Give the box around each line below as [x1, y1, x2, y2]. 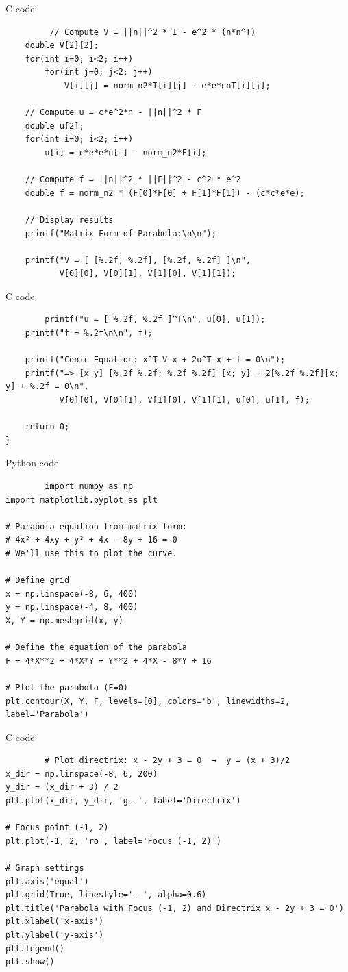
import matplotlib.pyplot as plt [5, 495, 158, 505]
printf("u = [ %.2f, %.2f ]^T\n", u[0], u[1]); [45, 314, 266, 325]
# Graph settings [5, 863, 84, 873]
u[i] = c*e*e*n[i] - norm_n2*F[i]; [45, 147, 207, 158]
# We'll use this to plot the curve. [5, 548, 177, 558]
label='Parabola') [5, 710, 89, 720]
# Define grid [5, 575, 70, 586]
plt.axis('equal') [5, 876, 89, 886]
